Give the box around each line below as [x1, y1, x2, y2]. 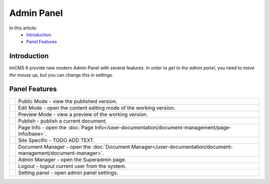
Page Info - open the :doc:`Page [18, 124, 93, 131]
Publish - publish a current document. [18, 117, 107, 124]
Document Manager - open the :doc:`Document [18, 143, 130, 150]
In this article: [9, 25, 37, 31]
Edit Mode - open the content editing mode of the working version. [18, 104, 175, 111]
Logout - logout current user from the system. [18, 163, 126, 170]
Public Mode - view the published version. [18, 98, 117, 105]
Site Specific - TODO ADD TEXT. [18, 137, 95, 144]
